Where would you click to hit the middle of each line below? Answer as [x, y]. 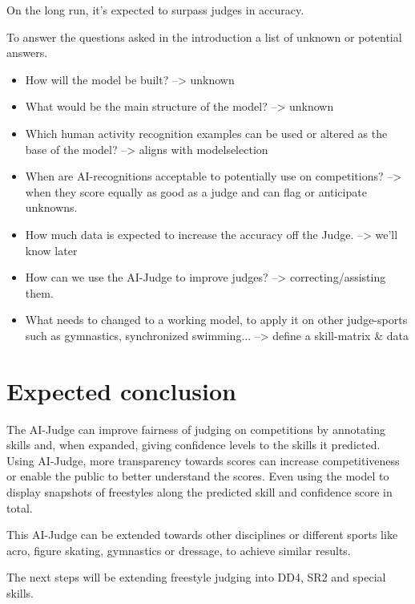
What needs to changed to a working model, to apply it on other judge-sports [216, 320]
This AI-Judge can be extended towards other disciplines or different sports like [202, 535]
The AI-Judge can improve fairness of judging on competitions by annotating [196, 429]
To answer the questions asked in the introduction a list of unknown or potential [204, 36]
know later [51, 250]
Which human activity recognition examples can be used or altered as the [206, 133]
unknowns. [51, 207]
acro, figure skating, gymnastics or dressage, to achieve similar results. [179, 550]
